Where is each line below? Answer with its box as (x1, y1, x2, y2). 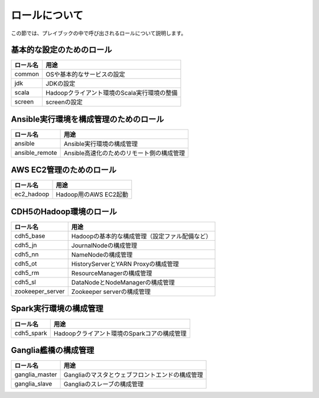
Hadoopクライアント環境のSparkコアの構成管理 (53, 329, 187, 337)
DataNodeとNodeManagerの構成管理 (71, 279, 175, 286)
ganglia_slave (14, 380, 53, 388)
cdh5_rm (14, 269, 40, 277)
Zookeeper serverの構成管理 (71, 287, 151, 296)
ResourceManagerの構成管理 (71, 269, 152, 277)
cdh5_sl (14, 278, 37, 286)
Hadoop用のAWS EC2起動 (56, 190, 128, 199)
